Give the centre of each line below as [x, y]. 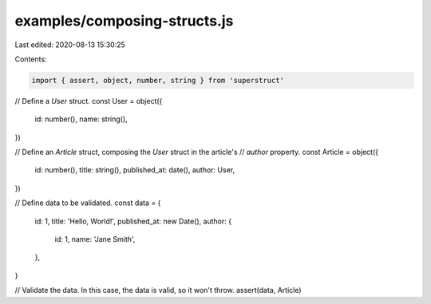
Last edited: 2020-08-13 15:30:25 [70, 45]
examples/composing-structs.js [124, 21]
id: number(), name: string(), [81, 119]
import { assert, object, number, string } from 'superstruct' [158, 80]
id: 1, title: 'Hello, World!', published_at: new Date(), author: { [133, 221]
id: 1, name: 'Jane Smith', [95, 239]
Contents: [31, 59]
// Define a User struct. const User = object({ [89, 101]
